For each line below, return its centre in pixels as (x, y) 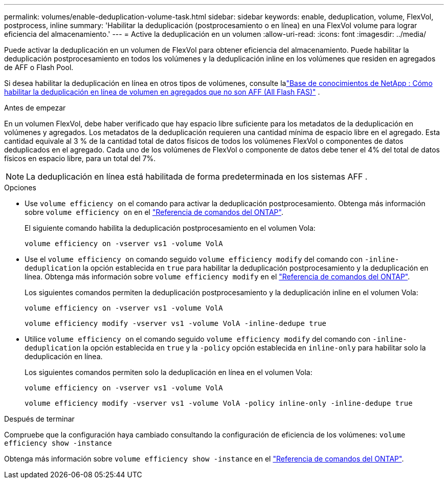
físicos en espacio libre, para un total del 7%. (80, 158)
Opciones (20, 188)
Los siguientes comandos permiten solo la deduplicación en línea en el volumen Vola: (169, 372)
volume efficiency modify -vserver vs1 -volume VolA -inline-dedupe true (176, 323)
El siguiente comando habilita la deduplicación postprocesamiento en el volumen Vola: (170, 228)
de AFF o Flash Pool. (39, 67)
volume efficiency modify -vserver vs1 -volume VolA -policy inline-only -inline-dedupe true (219, 403)
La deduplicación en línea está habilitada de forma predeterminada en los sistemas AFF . (197, 177)
